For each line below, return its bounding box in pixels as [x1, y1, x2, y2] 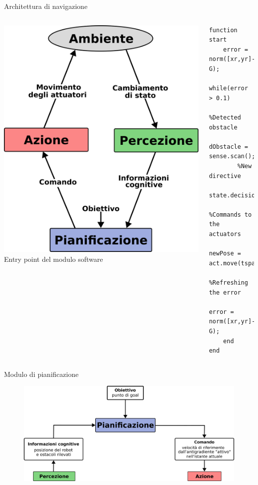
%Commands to [209, 211, 252, 218]
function [209, 26, 238, 34]
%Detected [209, 114, 241, 121]
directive [209, 172, 241, 180]
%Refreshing [209, 279, 248, 287]
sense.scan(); [209, 153, 256, 160]
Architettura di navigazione [4, 1, 88, 11]
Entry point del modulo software [4, 253, 103, 264]
